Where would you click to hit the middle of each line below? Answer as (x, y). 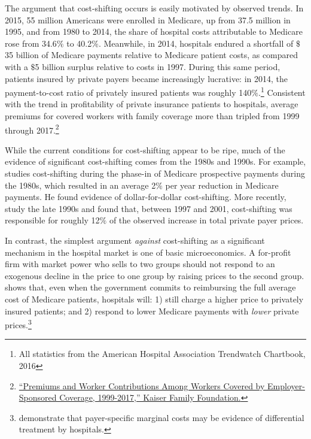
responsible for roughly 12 (52, 220)
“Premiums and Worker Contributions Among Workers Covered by (142, 385)
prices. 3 (18, 324)
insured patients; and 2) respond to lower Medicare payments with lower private (152, 311)
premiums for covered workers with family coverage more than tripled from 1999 (152, 116)
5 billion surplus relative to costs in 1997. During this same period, (158, 66)
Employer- (286, 385)
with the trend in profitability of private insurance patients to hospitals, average (152, 104)
